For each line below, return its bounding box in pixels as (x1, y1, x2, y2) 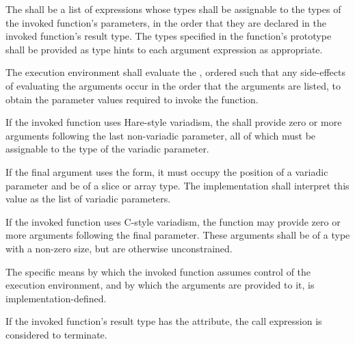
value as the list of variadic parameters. (5, 191, 171, 206)
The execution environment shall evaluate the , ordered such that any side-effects (5, 65, 345, 79)
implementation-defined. (5, 291, 107, 305)
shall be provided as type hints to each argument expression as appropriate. (5, 42, 323, 56)
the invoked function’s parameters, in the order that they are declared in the (5, 15, 327, 29)
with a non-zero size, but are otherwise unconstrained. (5, 241, 233, 255)
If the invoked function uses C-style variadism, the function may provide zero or (5, 214, 341, 228)
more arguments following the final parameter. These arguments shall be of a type (5, 228, 350, 242)
